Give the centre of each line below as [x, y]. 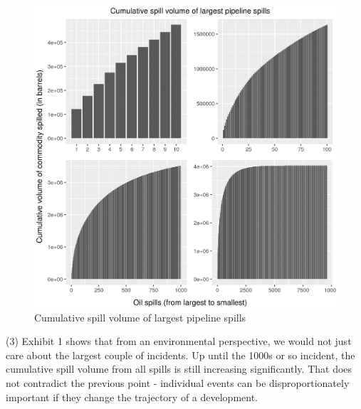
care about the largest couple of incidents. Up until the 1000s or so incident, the [180, 355]
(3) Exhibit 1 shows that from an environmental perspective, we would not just [179, 341]
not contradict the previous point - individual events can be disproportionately [178, 382]
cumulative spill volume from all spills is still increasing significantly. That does [179, 369]
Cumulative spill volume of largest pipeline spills [140, 317]
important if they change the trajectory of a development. [132, 397]
